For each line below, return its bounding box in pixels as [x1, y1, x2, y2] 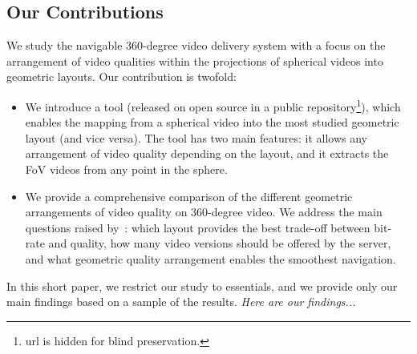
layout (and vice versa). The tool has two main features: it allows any [25, 129, 367, 146]
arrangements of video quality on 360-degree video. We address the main [25, 203, 383, 220]
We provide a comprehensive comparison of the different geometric [25, 187, 353, 204]
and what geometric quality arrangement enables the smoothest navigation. [25, 250, 396, 267]
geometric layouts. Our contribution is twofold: [6, 68, 237, 85]
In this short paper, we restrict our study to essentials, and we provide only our [6, 277, 398, 294]
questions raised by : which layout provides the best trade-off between [25, 219, 370, 235]
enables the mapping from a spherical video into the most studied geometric [25, 114, 399, 131]
